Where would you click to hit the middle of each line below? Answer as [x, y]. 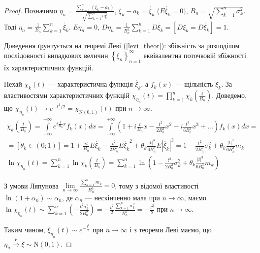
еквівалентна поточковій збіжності [195, 55]
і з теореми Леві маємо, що [171, 230]
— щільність [194, 84]
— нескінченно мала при [122, 197]
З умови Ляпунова [31, 185]
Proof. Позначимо [31, 10]
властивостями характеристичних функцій [67, 95]
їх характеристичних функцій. [49, 67]
